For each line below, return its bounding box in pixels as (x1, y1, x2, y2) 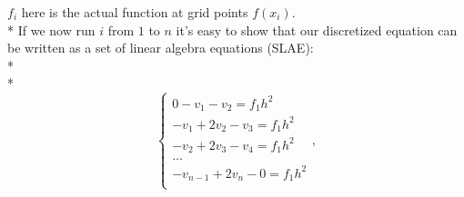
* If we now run (7, 20, 96, 39)
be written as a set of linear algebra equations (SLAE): (7, 38, 314, 57)
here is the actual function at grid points (21, 3, 248, 21)
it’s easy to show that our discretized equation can (176, 20, 458, 39)
